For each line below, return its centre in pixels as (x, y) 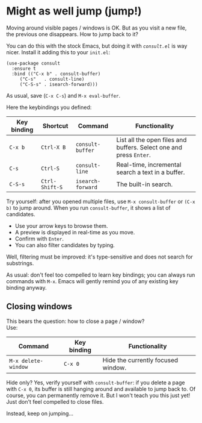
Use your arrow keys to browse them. (61, 226)
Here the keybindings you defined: (49, 107)
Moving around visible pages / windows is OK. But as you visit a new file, (96, 28)
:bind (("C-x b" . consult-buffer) (56, 74)
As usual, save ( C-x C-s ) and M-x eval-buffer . (63, 95)
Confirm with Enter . (39, 239)
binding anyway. (26, 287)
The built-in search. (145, 184)
